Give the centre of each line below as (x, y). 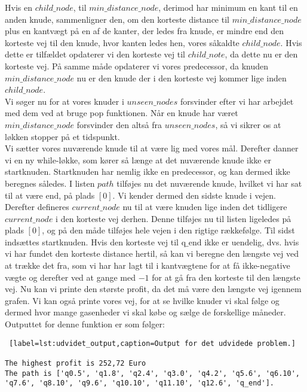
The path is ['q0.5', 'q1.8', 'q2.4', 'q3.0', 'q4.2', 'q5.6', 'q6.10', (152, 373)
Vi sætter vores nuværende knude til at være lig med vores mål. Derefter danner (152, 148)
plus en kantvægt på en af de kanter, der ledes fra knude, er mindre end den (145, 31)
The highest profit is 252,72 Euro (76, 363)
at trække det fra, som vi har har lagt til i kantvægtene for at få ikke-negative (148, 265)
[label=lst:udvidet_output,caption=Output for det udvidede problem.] (152, 343)
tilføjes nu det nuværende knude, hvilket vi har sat (209, 183)
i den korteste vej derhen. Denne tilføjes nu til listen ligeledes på (174, 218)
